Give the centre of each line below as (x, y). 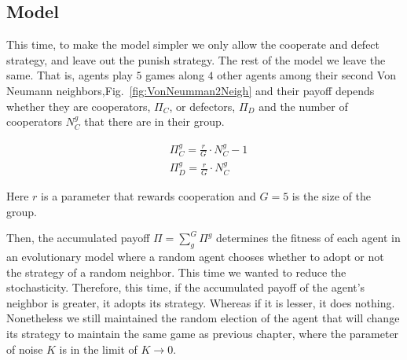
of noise (25, 349)
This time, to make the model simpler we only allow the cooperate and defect (193, 44)
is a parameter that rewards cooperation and (148, 196)
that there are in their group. (154, 121)
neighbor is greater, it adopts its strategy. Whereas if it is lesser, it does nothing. (201, 302)
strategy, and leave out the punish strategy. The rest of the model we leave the (196, 59)
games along (175, 75)
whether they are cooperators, (79, 106)
